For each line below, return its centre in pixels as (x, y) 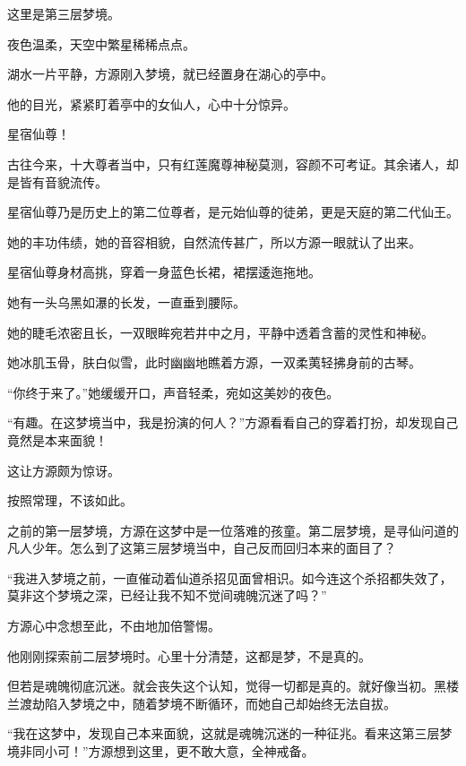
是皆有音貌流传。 (57, 181)
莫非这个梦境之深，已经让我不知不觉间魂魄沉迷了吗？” (167, 595)
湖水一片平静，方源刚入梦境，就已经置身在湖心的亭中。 (170, 74)
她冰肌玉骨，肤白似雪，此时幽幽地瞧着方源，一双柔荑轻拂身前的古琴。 (214, 362)
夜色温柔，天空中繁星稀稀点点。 (101, 43)
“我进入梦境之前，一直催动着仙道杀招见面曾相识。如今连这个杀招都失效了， (230, 577)
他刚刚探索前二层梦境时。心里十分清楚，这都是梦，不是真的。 (189, 655)
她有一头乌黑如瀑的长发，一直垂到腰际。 (126, 301)
